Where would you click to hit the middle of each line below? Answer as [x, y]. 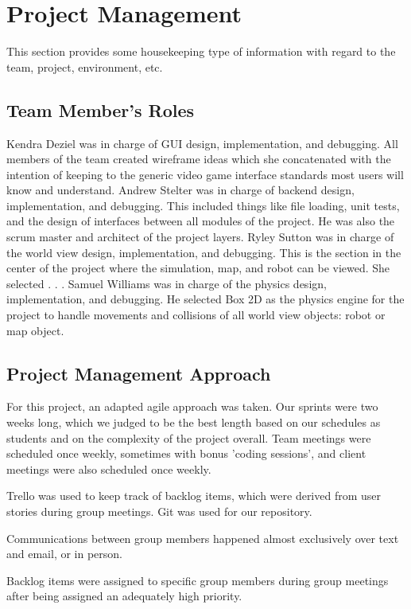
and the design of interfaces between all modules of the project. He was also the [201, 221]
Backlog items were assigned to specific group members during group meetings [198, 580]
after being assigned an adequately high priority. [124, 596]
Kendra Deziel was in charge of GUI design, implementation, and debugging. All [202, 143]
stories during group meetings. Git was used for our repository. [159, 511]
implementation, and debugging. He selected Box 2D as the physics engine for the [205, 299]
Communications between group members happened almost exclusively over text [203, 538]
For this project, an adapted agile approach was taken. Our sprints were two [192, 406]
